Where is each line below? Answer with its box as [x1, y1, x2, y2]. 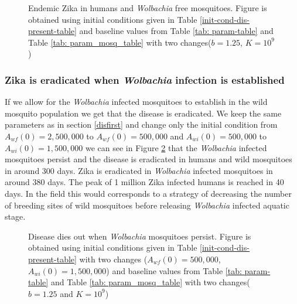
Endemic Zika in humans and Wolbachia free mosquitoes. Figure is [28, 2, 267, 13]
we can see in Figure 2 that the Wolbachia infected [85, 141, 267, 153]
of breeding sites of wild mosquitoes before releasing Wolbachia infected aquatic [5, 199, 289, 211]
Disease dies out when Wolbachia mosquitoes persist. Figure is [28, 230, 251, 242]
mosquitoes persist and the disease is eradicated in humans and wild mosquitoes [5, 153, 292, 165]
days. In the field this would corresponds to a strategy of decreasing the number [5, 187, 292, 199]
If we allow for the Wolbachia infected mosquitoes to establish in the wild [5, 95, 268, 108]
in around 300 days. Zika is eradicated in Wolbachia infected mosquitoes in [5, 164, 273, 176]
